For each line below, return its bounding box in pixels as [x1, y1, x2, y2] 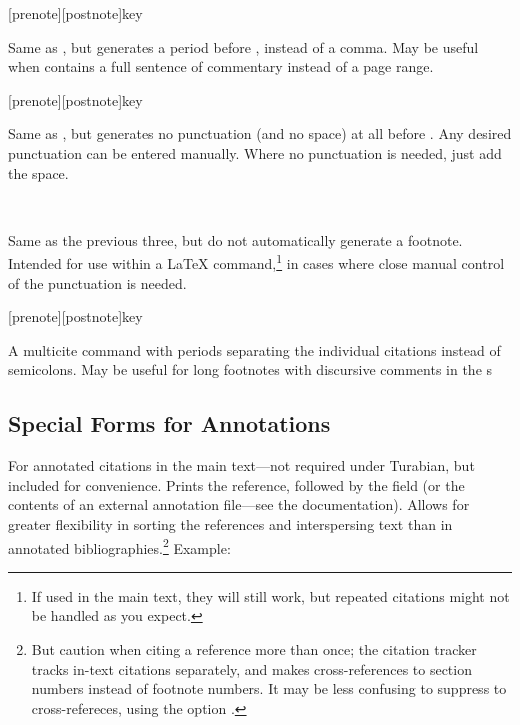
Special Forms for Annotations [8, 408, 331, 439]
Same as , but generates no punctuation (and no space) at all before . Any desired [8, 123, 512, 144]
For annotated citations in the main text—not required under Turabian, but [8, 455, 475, 476]
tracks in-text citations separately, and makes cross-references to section [31, 658, 472, 679]
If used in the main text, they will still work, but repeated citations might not [31, 585, 510, 606]
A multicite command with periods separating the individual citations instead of [8, 339, 501, 360]
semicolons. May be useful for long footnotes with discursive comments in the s [8, 359, 493, 380]
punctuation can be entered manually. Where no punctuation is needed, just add [8, 142, 502, 163]
